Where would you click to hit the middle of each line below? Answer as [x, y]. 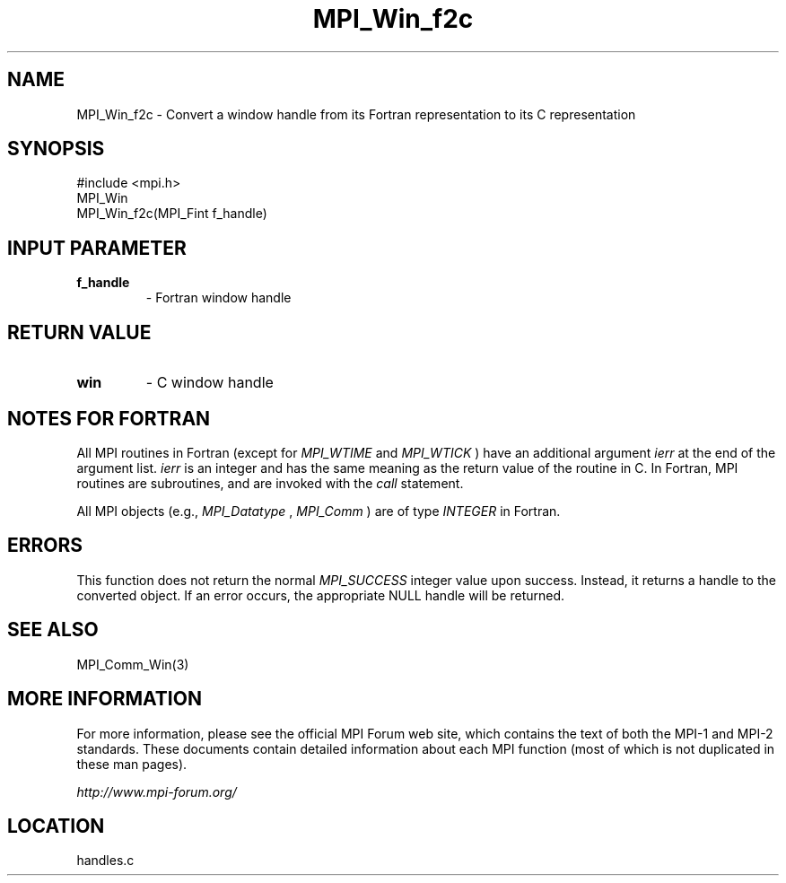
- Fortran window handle [218, 298]
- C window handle [210, 383]
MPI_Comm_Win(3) [133, 664]
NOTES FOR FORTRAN [109, 418]
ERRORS [45, 546]
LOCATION [56, 826]
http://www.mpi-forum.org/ [157, 791]
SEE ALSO [53, 630]
